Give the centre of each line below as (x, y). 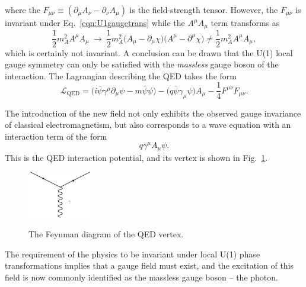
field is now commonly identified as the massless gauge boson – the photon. (141, 277)
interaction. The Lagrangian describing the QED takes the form (121, 75)
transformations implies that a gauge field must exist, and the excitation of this (149, 265)
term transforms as (245, 22)
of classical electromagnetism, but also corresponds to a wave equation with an (148, 125)
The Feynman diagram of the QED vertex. (106, 234)
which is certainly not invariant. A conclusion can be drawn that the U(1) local (149, 52)
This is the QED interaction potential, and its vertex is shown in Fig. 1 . (136, 157)
